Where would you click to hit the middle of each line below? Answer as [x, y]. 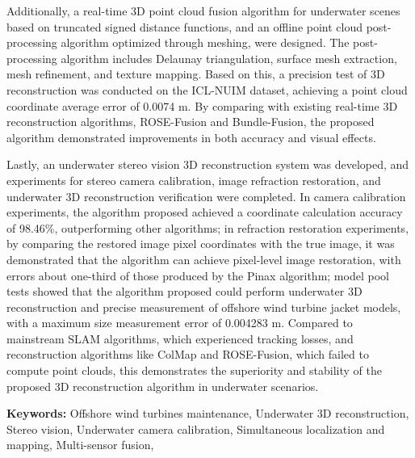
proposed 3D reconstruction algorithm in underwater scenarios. [163, 386]
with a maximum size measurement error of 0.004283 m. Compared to [180, 323]
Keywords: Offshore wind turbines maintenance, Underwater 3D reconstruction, [208, 413]
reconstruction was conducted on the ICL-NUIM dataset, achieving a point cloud [207, 89]
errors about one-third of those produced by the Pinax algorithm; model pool [198, 275]
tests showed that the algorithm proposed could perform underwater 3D [184, 291]
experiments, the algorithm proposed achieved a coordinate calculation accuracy [205, 212]
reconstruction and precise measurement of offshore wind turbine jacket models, [204, 307]
